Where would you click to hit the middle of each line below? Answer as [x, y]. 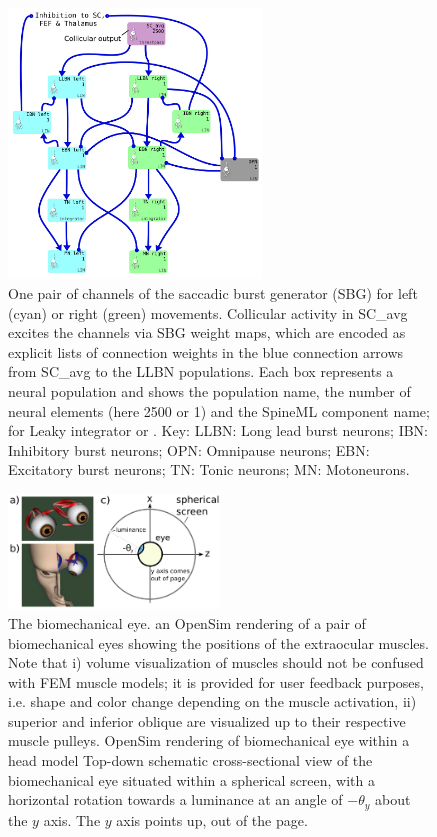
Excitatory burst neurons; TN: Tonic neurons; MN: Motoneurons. [209, 469]
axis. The [72, 819]
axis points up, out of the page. [212, 819]
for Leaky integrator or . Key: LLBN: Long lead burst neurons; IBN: [218, 430]
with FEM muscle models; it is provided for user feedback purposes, [216, 681]
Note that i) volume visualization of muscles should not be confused [216, 662]
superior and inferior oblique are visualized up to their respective [207, 720]
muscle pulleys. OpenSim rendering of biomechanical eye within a [209, 740]
